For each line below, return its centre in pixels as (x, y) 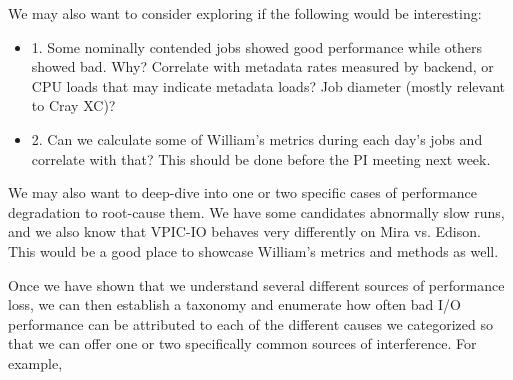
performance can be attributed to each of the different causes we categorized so (250, 323)
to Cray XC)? (73, 105)
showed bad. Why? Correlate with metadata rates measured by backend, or (262, 66)
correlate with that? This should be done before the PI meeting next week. (261, 158)
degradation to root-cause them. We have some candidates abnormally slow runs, (256, 211)
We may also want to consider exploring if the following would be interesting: (245, 13)
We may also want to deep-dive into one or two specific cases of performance (242, 192)
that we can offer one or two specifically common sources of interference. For (242, 343)
